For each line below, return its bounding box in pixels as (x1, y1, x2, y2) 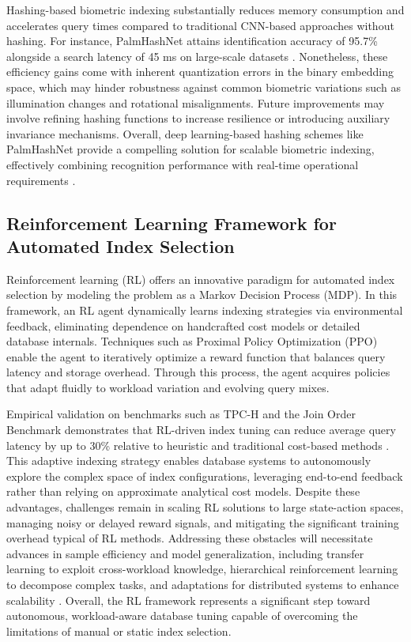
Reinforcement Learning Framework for (6, 210, 337, 235)
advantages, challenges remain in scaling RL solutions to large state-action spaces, (6, 499, 404, 515)
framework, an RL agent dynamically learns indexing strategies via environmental (6, 301, 403, 318)
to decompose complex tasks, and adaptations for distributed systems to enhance (6, 576, 399, 592)
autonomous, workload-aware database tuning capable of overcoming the (6, 607, 358, 624)
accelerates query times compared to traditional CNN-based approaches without (6, 17, 394, 33)
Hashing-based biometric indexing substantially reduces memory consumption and (6, 2, 405, 17)
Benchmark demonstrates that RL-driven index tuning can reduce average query (6, 421, 396, 438)
